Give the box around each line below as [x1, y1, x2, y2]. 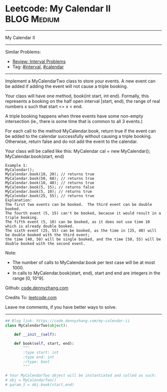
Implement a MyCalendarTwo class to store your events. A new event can [5, 78, 156, 84]
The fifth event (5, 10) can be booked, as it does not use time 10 [5, 219, 150, 224]
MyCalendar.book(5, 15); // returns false [5, 185, 94, 190]
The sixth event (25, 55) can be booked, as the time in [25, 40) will [5, 228, 157, 233]
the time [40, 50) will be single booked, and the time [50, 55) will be [5, 237, 162, 242]
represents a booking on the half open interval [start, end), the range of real [5, 98, 161, 104]
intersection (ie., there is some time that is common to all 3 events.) [5, 118, 143, 124]
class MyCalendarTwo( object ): [5, 323, 68, 328]
